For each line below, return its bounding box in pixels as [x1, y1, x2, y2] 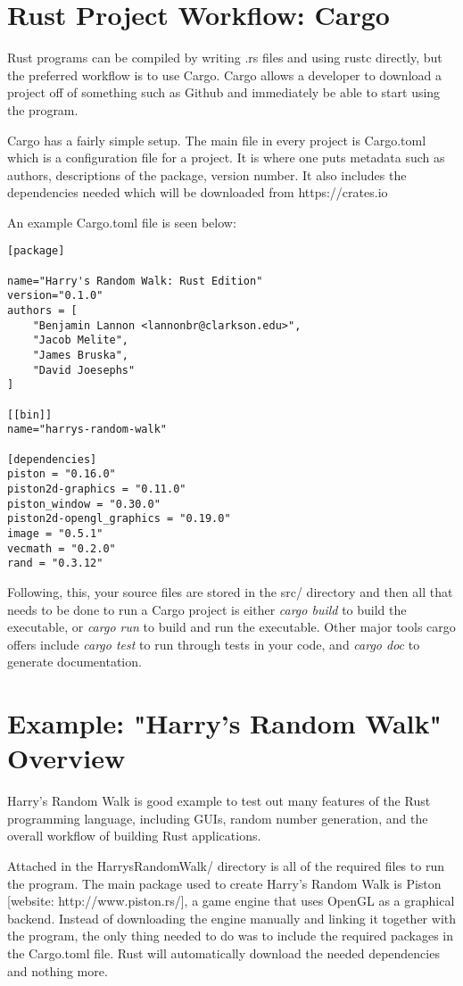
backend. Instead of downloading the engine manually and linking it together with [7, 908, 457, 927]
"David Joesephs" [32, 363, 136, 377]
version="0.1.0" [7, 289, 103, 302]
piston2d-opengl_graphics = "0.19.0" [7, 512, 231, 526]
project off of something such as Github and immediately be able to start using [7, 83, 441, 102]
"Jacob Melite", [32, 334, 129, 347]
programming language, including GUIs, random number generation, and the [7, 808, 428, 827]
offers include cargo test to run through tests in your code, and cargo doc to [7, 634, 420, 653]
